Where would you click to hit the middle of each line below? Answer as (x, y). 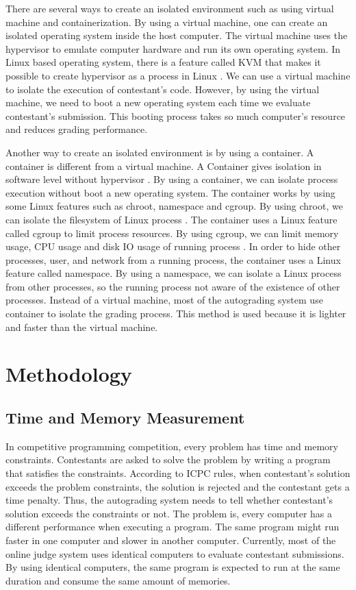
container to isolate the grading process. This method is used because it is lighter (176, 314)
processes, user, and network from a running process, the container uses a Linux (173, 259)
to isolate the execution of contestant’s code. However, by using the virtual (163, 89)
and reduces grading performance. (77, 129)
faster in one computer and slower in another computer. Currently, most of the (171, 540)
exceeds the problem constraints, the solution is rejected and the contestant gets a (178, 486)
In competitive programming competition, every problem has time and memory (172, 446)
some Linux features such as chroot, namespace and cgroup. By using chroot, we (174, 206)
